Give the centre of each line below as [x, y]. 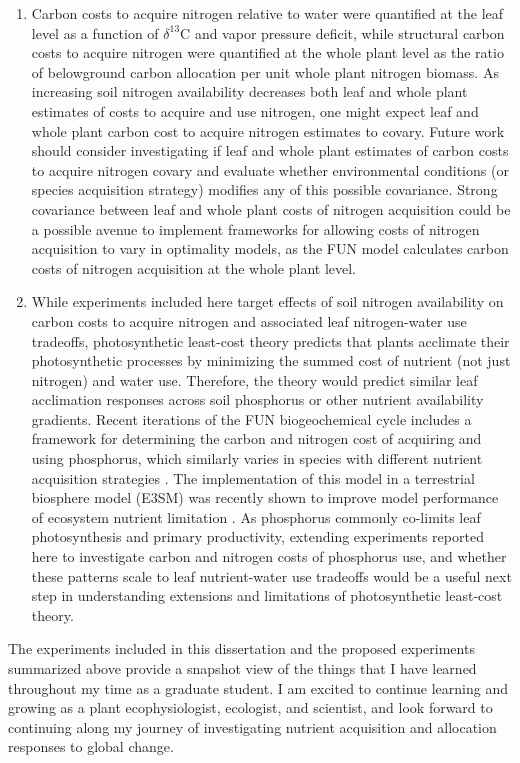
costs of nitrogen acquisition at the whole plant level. [194, 267]
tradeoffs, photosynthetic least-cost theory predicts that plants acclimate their [270, 340]
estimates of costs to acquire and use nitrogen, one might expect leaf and [255, 110]
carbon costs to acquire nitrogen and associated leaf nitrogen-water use [249, 320]
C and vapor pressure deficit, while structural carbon [342, 32]
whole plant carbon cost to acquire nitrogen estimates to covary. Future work [268, 130]
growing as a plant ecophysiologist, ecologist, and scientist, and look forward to [250, 707]
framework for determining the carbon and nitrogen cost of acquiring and [256, 438]
